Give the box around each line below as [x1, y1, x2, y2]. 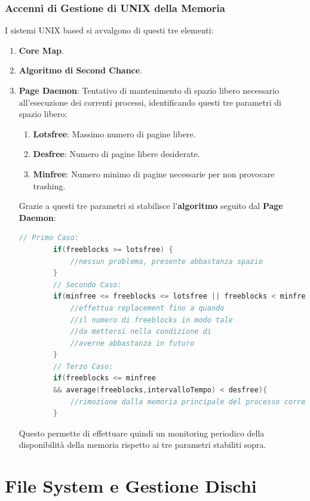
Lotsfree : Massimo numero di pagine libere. [33, 127, 196, 140]
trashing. [33, 179, 66, 192]
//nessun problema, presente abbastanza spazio [70, 257, 263, 266]
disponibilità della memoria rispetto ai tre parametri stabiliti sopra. [19, 438, 266, 451]
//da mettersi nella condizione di [70, 327, 211, 336]
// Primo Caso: [19, 233, 79, 242]
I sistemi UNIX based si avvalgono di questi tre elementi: [5, 24, 214, 36]
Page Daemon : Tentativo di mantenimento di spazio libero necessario [19, 84, 280, 96]
